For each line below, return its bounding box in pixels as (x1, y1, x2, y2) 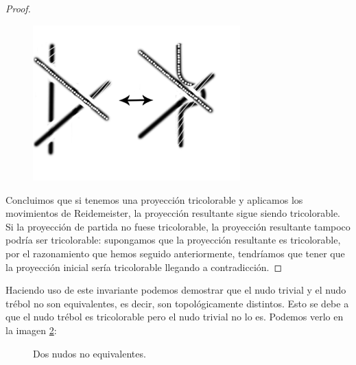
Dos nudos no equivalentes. (33, 346, 146, 360)
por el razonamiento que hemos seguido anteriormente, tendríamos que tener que (5, 246, 345, 260)
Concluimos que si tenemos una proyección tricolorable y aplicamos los (5, 192, 303, 207)
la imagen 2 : (5, 322, 57, 337)
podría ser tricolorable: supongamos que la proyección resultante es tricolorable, (5, 233, 341, 247)
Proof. (5, 1, 31, 15)
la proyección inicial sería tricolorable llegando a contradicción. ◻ (5, 259, 283, 274)
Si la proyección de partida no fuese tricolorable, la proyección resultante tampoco (5, 219, 351, 233)
